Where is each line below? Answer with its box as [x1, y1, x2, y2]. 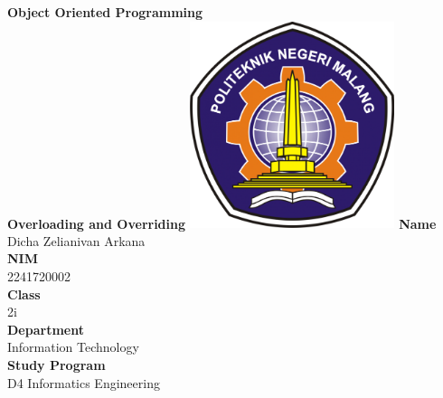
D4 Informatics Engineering [7, 373, 160, 392]
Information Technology [7, 337, 139, 356]
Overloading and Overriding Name [7, 213, 437, 232]
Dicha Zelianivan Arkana [7, 231, 146, 250]
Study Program [7, 355, 106, 374]
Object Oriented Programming [7, 3, 203, 21]
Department [7, 319, 84, 338]
